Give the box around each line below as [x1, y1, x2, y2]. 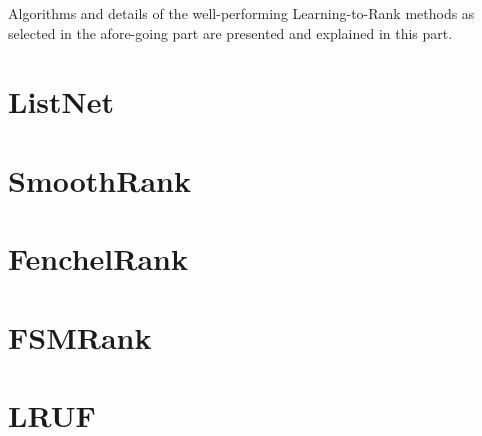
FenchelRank [8, 238, 188, 279]
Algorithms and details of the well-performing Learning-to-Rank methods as [8, 3, 475, 23]
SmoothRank [8, 159, 191, 200]
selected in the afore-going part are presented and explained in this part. [8, 22, 453, 43]
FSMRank [8, 316, 152, 357]
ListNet [8, 81, 115, 122]
